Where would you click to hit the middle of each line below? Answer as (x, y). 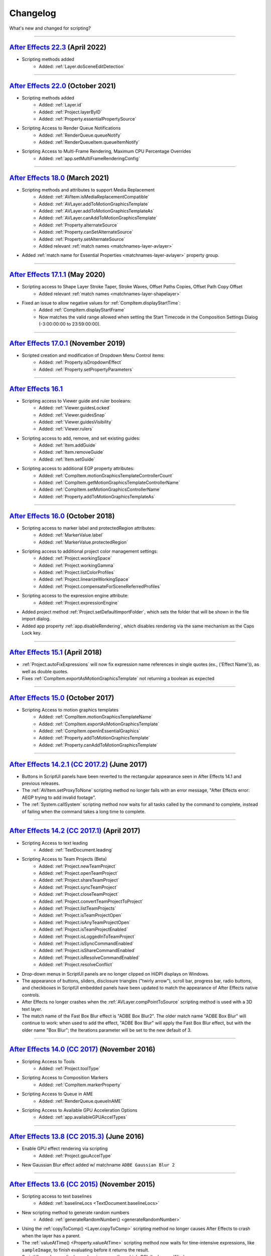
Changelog (33, 13)
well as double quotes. (45, 671)
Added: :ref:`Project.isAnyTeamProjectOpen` (85, 922)
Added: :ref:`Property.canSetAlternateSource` (86, 232)
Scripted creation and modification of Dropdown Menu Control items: (93, 355)
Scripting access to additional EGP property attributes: (78, 468)
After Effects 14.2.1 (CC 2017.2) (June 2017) (78, 764)
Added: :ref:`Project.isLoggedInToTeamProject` (87, 936)
